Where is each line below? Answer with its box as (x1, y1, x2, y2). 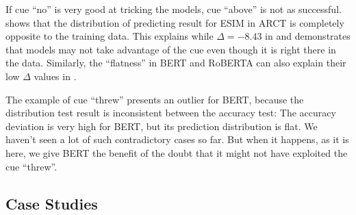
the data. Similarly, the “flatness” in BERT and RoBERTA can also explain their (5, 55, 346, 70)
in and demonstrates (265, 29, 351, 43)
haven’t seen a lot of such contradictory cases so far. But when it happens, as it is (5, 132, 349, 147)
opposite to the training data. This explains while (5, 29, 214, 43)
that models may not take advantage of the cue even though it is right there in (5, 42, 336, 56)
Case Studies (5, 192, 98, 214)
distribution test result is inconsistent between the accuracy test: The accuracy (5, 105, 336, 120)
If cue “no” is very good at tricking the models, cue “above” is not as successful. (5, 2, 342, 16)
